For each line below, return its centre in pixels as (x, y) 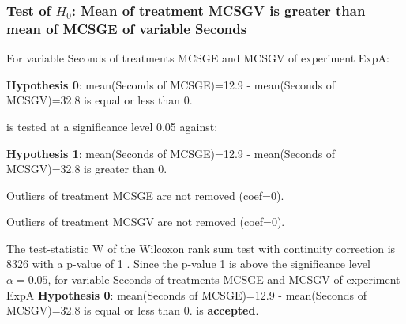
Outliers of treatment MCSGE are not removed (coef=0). (145, 195)
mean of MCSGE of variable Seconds (127, 28)
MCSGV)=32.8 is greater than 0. (87, 169)
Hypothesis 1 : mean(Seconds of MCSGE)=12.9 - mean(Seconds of (171, 153)
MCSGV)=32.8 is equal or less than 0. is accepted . (133, 310)
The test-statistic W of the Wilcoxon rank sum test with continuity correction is (201, 248)
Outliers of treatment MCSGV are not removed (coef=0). (146, 222)
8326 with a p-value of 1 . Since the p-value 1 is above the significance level (188, 264)
